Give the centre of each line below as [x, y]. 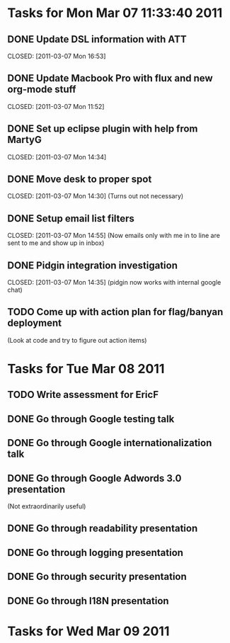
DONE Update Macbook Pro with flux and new [110, 78]
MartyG [25, 140]
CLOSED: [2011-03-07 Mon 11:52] [56, 106]
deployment [35, 323]
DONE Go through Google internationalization [110, 443]
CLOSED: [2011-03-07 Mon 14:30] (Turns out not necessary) [96, 196]
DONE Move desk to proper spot [80, 180]
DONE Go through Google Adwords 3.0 [94, 478]
